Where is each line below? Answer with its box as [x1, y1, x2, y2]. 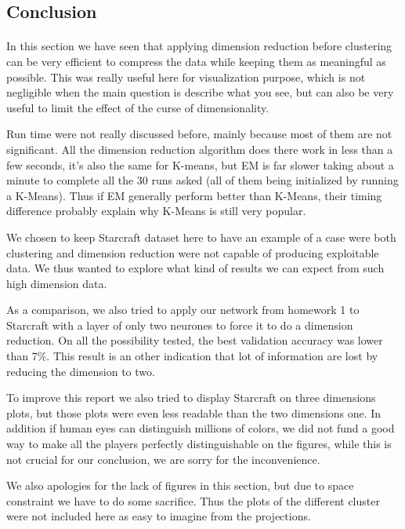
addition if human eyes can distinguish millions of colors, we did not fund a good [6, 420, 395, 436]
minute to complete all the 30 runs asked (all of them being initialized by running [6, 172, 399, 188]
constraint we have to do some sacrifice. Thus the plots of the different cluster [6, 492, 380, 509]
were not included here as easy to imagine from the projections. [6, 508, 311, 524]
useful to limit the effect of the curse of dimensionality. [6, 99, 269, 115]
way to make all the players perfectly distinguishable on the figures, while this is [6, 436, 392, 452]
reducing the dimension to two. [6, 363, 155, 379]
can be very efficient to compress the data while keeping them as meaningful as [6, 53, 386, 69]
